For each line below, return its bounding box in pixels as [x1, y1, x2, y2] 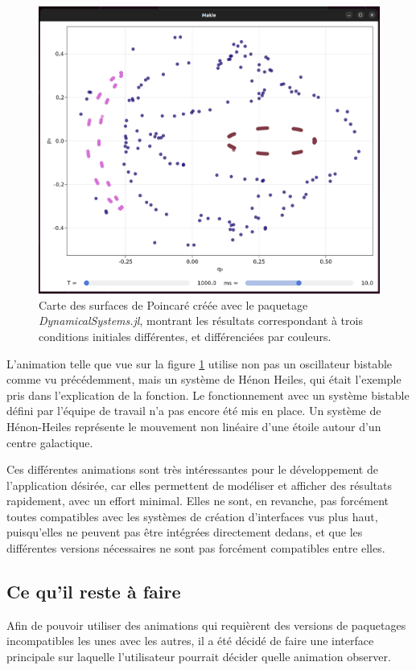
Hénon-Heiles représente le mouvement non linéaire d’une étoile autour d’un [6, 417, 381, 434]
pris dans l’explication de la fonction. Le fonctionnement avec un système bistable [6, 386, 410, 403]
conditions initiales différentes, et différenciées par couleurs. [39, 327, 332, 344]
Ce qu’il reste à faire [6, 579, 181, 604]
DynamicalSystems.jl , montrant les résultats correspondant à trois [39, 312, 363, 329]
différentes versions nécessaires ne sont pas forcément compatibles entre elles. [6, 540, 385, 557]
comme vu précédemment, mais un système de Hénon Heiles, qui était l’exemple [6, 371, 402, 388]
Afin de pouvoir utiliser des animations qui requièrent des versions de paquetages [6, 616, 406, 633]
